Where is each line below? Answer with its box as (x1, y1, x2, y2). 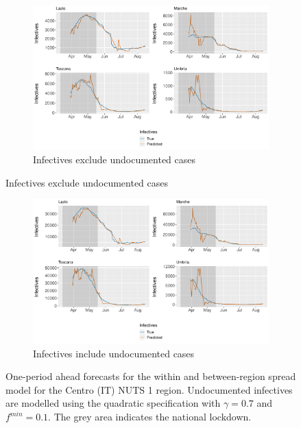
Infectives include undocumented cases (33, 346, 195, 360)
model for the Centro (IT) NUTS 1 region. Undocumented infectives (5, 382, 293, 396)
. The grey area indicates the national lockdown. (48, 409, 252, 423)
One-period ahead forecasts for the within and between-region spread (5, 369, 296, 383)
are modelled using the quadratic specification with (5, 396, 221, 410)
